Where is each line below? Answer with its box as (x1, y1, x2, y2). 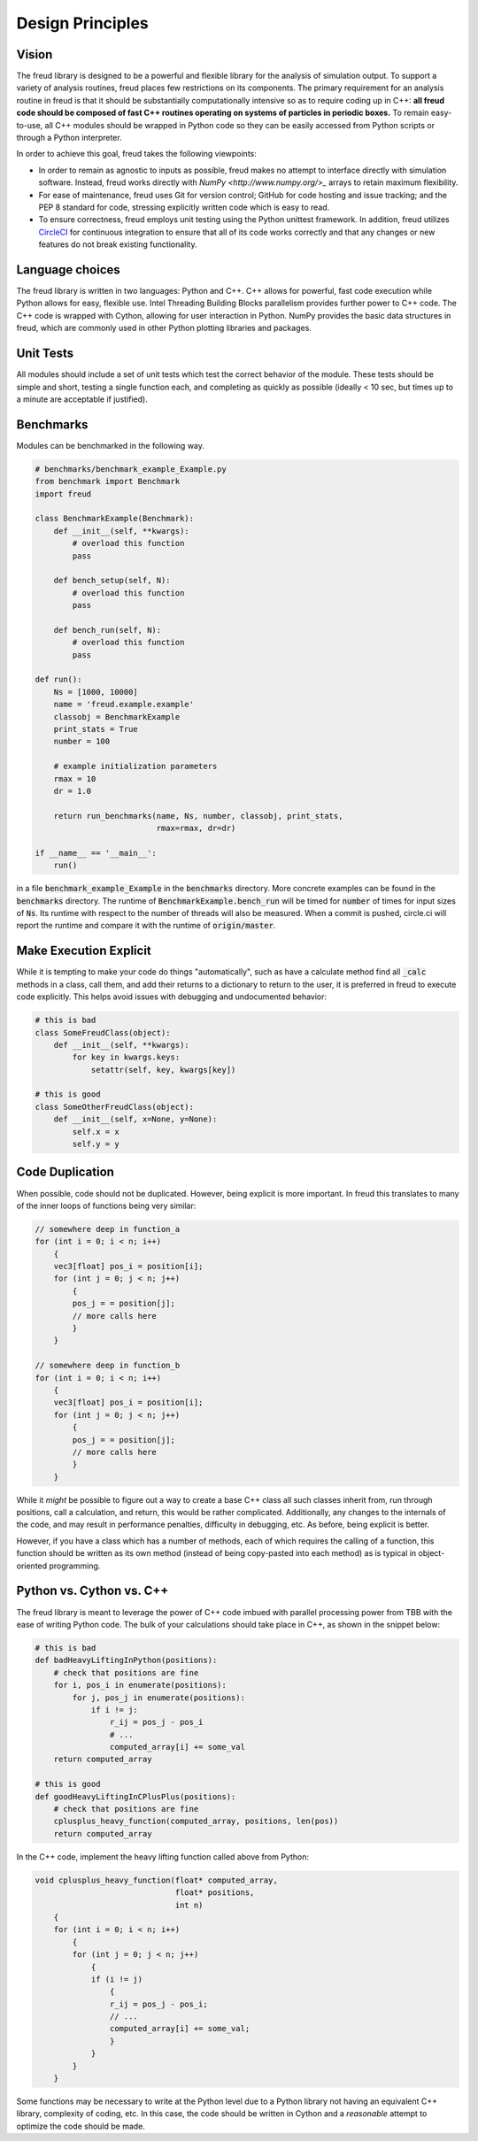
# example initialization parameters (53, 761, 218, 772)
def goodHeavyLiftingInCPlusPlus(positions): (35, 1791, 236, 1801)
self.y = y (72, 1139, 119, 1150)
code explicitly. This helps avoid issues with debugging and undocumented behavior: (16, 991, 328, 1002)
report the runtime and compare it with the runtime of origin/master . (16, 920, 276, 931)
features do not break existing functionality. (38, 239, 197, 250)
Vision (16, 47, 53, 62)
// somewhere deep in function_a (35, 1224, 181, 1234)
